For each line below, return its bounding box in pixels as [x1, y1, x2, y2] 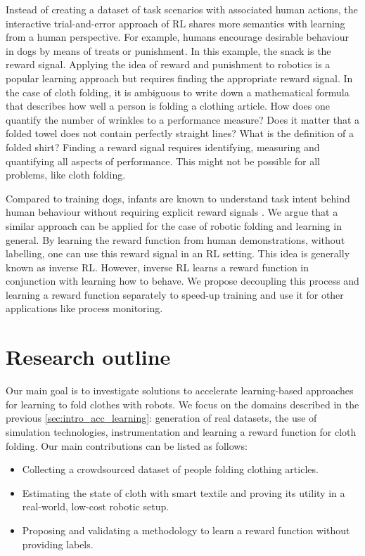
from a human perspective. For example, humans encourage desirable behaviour [6, 30, 349, 44]
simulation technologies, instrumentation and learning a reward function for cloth [6, 424, 357, 439]
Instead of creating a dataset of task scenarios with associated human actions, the [6, 2, 358, 16]
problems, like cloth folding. [6, 167, 126, 182]
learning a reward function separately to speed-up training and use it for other [6, 287, 344, 302]
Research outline [6, 342, 171, 371]
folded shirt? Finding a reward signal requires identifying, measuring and [6, 139, 320, 154]
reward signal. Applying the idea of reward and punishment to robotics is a [6, 57, 331, 72]
